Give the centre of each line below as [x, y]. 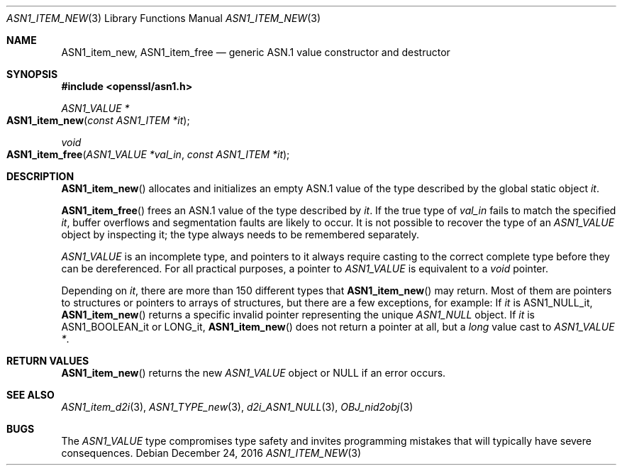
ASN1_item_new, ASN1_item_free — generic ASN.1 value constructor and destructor [256, 52]
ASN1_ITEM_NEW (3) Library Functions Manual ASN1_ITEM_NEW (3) [163, 18]
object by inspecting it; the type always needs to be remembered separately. [240, 234]
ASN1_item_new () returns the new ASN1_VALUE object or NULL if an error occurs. [254, 373]
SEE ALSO [30, 395]
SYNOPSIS [32, 74]
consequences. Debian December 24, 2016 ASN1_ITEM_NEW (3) [211, 453]
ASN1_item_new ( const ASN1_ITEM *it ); [98, 120]
